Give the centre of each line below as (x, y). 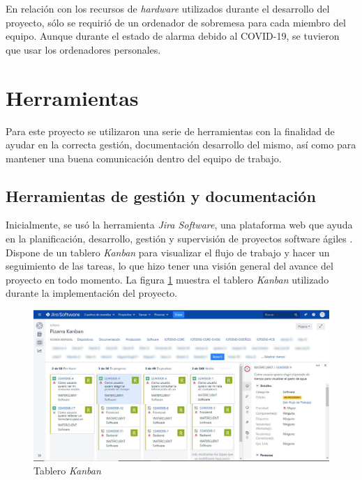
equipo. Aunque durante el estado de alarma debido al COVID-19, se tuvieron (173, 36)
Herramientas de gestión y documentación (161, 195)
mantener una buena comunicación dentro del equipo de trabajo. (144, 158)
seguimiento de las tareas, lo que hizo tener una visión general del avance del (169, 266)
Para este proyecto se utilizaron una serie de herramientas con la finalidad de (170, 131)
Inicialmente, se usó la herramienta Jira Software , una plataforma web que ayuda (179, 225)
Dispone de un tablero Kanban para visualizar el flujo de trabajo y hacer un (168, 252)
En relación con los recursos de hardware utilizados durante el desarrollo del (168, 8)
